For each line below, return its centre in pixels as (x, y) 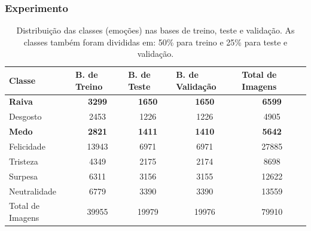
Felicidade (27, 146)
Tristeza (24, 161)
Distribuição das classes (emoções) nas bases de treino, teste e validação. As (155, 30)
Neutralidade (33, 191)
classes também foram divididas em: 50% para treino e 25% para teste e (155, 42)
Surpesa (23, 176)
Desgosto (25, 116)
